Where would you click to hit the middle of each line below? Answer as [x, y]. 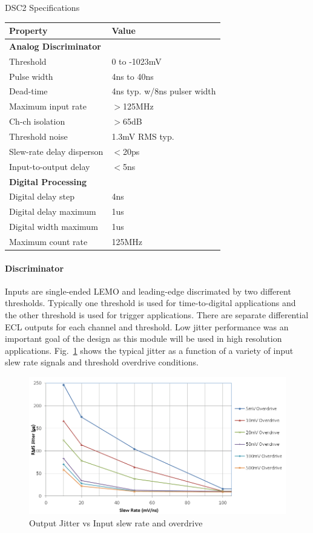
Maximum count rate [48, 241]
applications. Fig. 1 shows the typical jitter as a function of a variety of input [149, 350]
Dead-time [28, 91]
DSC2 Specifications [42, 7]
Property [28, 31]
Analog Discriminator [55, 46]
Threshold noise [38, 136]
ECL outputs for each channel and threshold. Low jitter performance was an [147, 326]
